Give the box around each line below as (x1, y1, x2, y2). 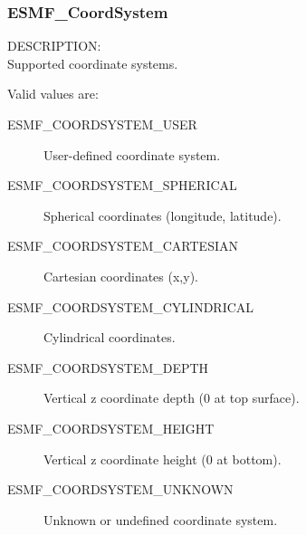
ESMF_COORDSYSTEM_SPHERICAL (7, 176, 237, 195)
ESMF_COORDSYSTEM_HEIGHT (7, 418, 215, 437)
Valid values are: (7, 84, 99, 103)
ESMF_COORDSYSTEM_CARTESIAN (7, 236, 238, 255)
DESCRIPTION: (7, 36, 101, 55)
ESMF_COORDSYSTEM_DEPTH (7, 358, 209, 377)
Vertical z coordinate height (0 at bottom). (43, 449, 282, 468)
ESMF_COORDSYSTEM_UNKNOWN (7, 480, 234, 499)
